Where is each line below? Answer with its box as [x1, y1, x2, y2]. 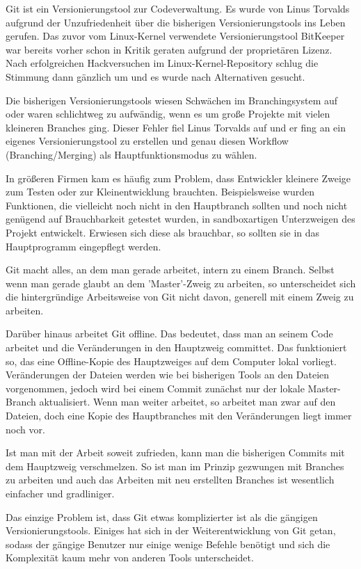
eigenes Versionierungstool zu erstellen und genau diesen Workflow [6, 134, 289, 148]
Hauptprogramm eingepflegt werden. [6, 239, 161, 253]
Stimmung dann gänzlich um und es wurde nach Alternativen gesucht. [6, 69, 305, 83]
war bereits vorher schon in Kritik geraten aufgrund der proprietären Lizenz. [6, 42, 332, 56]
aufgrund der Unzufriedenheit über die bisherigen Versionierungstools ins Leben [6, 15, 346, 29]
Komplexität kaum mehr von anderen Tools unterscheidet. [6, 550, 254, 565]
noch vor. [6, 422, 45, 436]
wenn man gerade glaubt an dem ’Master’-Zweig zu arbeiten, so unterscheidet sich [6, 275, 356, 290]
